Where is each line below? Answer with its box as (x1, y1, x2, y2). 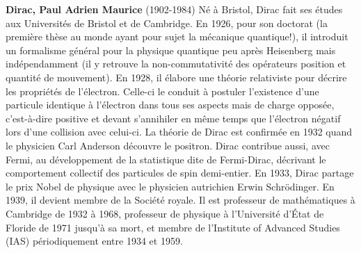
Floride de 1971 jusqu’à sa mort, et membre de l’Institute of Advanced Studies (6, 220, 340, 234)
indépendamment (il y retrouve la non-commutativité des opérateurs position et (6, 56, 346, 71)
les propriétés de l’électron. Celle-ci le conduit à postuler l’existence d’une (6, 83, 319, 98)
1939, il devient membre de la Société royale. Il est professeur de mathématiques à (6, 193, 355, 207)
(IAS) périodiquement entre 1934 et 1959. (6, 234, 183, 248)
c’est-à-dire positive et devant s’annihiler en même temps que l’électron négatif (6, 111, 341, 125)
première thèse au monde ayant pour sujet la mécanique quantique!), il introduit (6, 29, 348, 44)
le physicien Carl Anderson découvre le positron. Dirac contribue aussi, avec (6, 138, 330, 152)
